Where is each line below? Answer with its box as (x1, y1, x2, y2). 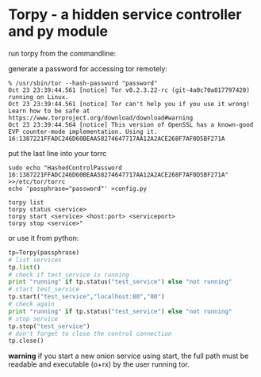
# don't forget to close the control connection (8, 329, 172, 337)
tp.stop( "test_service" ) (8, 322, 90, 330)
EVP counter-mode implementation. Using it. (8, 128, 158, 135)
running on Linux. (8, 93, 69, 101)
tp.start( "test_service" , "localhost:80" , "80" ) (8, 293, 165, 301)
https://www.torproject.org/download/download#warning (8, 113, 194, 122)
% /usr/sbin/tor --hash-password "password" (8, 79, 158, 87)
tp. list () (8, 263, 41, 271)
